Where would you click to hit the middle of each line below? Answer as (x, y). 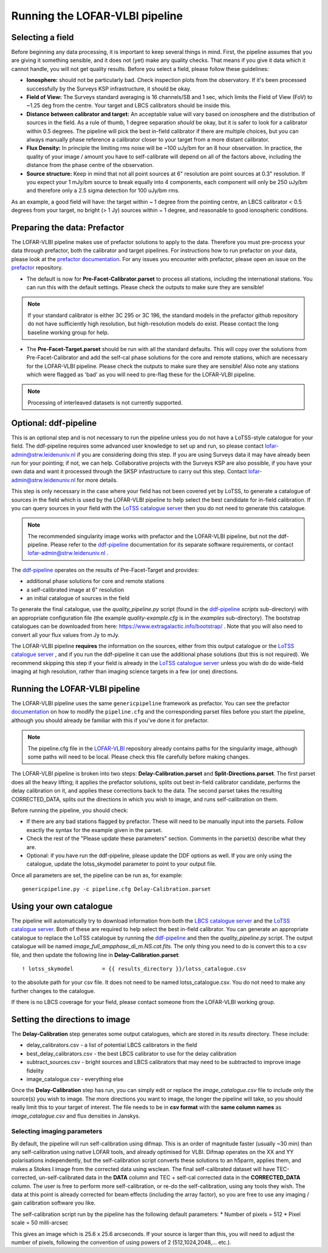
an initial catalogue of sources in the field (78, 598)
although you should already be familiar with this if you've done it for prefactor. (110, 720)
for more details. (97, 480)
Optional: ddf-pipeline (54, 423)
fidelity (35, 1070)
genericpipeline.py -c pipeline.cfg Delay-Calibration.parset (117, 889)
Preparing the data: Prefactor (68, 227)
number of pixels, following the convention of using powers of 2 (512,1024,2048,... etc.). (121, 1242)
